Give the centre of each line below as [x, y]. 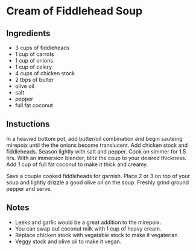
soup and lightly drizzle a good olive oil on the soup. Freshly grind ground [98, 182]
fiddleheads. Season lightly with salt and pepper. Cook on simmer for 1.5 [96, 151]
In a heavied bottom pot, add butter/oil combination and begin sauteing [94, 138]
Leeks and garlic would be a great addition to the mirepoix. [88, 222]
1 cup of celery [33, 67]
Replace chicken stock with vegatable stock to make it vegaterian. [97, 235]
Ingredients [28, 33]
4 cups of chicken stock [45, 73]
